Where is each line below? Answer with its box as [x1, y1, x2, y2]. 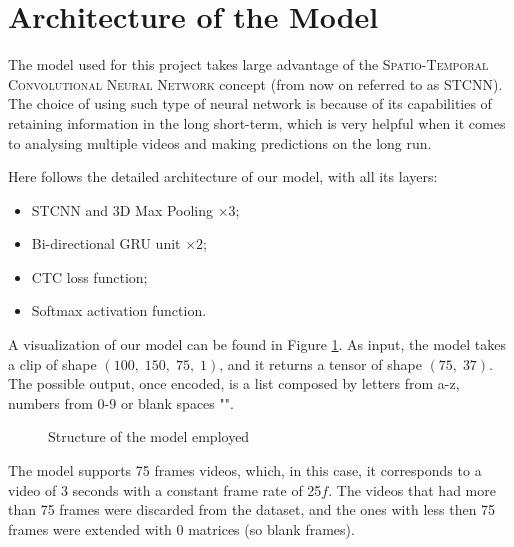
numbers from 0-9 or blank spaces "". [8, 392, 234, 413]
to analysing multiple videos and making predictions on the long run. [8, 132, 432, 153]
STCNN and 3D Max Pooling [31, 199, 214, 220]
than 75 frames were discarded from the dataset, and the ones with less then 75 [8, 499, 496, 520]
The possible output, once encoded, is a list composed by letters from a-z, [8, 373, 460, 394]
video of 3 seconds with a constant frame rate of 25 [8, 479, 322, 500]
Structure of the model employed [48, 426, 250, 447]
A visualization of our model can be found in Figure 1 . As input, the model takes [8, 334, 506, 355]
